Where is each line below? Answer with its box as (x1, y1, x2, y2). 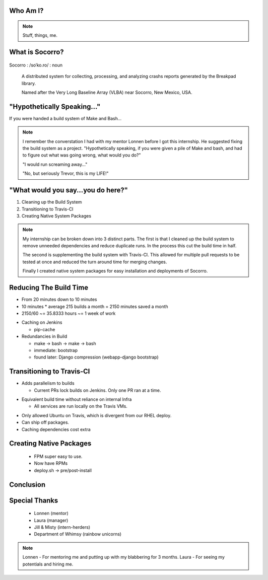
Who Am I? (9, 6, 44, 15)
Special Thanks (9, 496, 58, 505)
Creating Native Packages (9, 439, 92, 448)
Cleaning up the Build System (21, 199, 82, 205)
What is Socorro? (9, 48, 64, 57)
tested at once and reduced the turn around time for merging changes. (22, 259, 167, 265)
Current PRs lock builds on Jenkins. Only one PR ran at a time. (34, 387, 161, 393)
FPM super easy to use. (34, 453, 83, 459)
